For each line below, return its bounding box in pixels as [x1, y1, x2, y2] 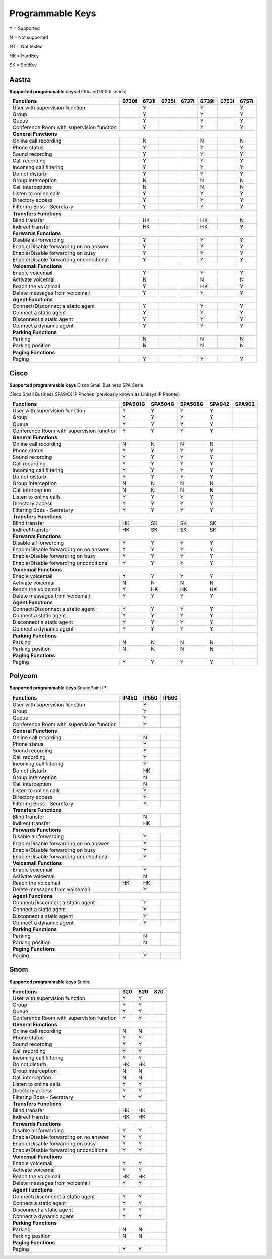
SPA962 [235, 400, 255, 407]
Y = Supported [9, 25, 40, 31]
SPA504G [150, 400, 175, 407]
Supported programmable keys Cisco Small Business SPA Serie [9, 382, 143, 388]
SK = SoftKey [9, 62, 37, 68]
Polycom [9, 672, 38, 680]
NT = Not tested [9, 43, 43, 50]
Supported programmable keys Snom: [9, 978, 91, 985]
